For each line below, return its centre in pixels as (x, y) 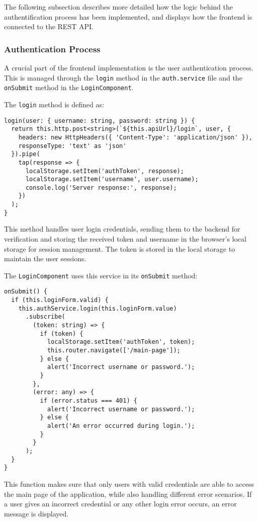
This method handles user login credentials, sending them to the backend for (122, 229)
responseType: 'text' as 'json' (72, 146)
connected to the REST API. (49, 26)
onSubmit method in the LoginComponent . (69, 87)
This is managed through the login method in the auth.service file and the (123, 77)
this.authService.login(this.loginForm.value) (98, 308)
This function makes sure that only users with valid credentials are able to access (129, 483)
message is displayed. (36, 513)
